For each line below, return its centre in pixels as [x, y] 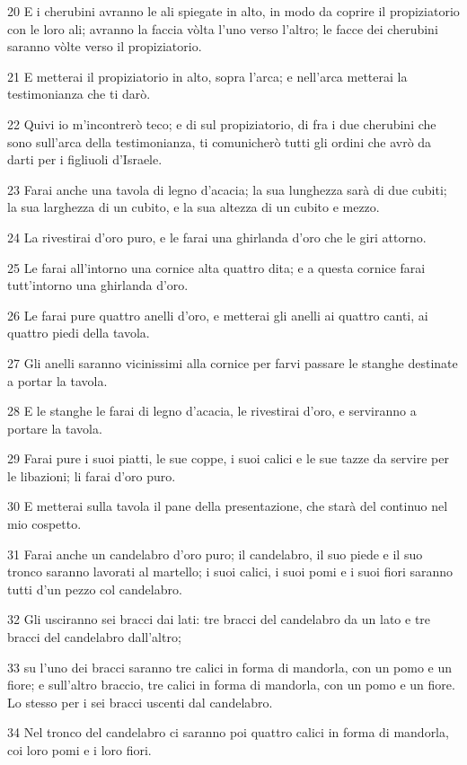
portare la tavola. [55, 428]
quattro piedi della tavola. [79, 333]
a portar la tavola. [57, 380]
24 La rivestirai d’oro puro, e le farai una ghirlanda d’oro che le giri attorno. [217, 237]
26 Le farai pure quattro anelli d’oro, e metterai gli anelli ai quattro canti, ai [218, 315]
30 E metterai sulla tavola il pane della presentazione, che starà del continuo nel [228, 506]
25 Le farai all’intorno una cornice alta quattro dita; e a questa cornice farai [216, 267]
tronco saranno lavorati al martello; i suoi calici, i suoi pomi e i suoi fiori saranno [230, 572]
